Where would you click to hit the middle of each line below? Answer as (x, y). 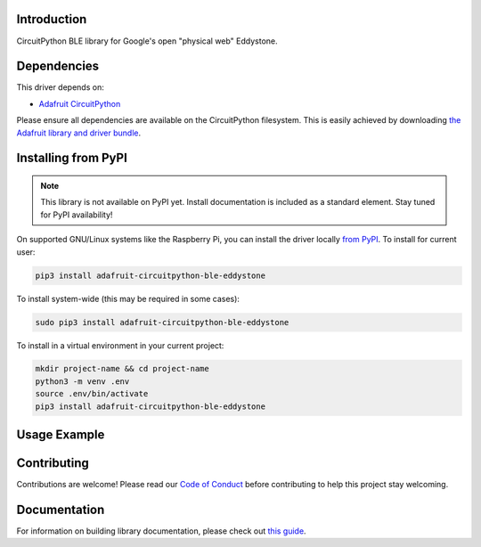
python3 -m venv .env (82, 381)
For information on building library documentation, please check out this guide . (161, 531)
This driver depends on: (60, 87)
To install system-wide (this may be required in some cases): (128, 298)
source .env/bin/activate (92, 394)
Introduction (52, 19)
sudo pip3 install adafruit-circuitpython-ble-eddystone (162, 322)
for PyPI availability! (77, 215)
